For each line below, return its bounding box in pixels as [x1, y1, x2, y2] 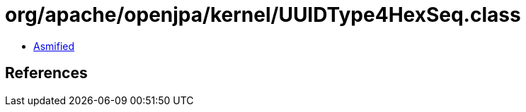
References [5, 64, 88, 82]
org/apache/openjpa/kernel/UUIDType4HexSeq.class [5, 3, 521, 27]
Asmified [33, 39, 75, 52]
